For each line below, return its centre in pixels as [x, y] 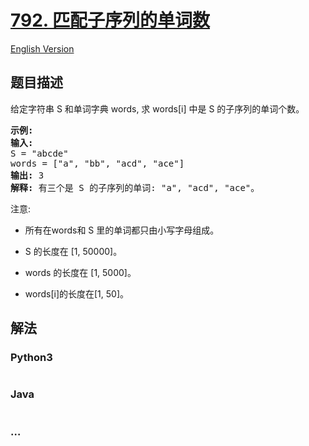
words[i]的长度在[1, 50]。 [77, 293]
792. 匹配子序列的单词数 [110, 20]
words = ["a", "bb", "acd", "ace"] [97, 163]
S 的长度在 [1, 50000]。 [73, 251]
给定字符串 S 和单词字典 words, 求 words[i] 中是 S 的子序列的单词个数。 [157, 108]
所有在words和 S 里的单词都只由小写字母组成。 [122, 230]
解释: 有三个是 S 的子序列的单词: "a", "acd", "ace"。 [135, 187]
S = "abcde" [39, 153]
